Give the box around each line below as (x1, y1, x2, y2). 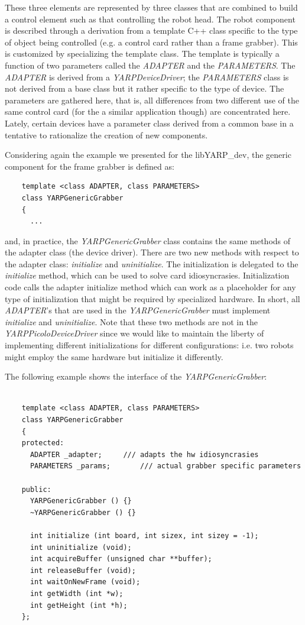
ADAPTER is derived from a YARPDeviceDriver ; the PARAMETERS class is (5, 70, 289, 83)
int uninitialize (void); (30, 543, 132, 552)
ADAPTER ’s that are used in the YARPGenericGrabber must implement (5, 304, 271, 316)
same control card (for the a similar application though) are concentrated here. (5, 105, 291, 118)
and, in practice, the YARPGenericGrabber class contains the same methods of (5, 234, 291, 247)
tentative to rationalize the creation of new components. (5, 128, 208, 141)
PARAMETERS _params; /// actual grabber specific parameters (30, 462, 301, 471)
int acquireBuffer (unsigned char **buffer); (30, 555, 212, 564)
